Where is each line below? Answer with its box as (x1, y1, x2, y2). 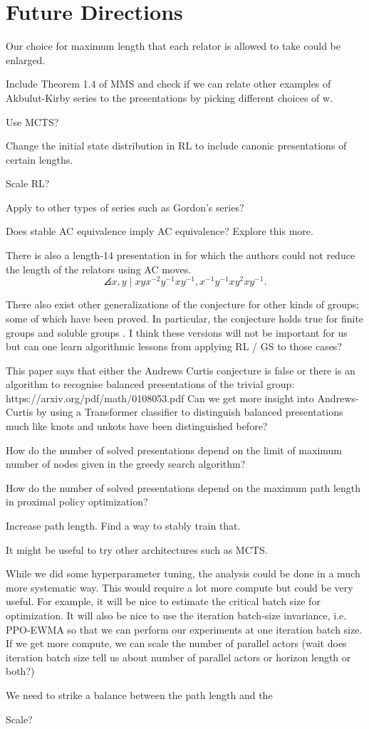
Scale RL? (6, 176, 50, 191)
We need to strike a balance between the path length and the (6, 687, 273, 702)
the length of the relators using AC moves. (6, 261, 192, 276)
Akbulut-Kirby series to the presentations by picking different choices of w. (6, 90, 333, 105)
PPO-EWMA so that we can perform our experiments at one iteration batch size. (6, 622, 363, 636)
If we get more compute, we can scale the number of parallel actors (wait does (6, 636, 347, 651)
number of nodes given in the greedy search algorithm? (6, 456, 246, 471)
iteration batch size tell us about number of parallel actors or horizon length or (6, 649, 351, 664)
